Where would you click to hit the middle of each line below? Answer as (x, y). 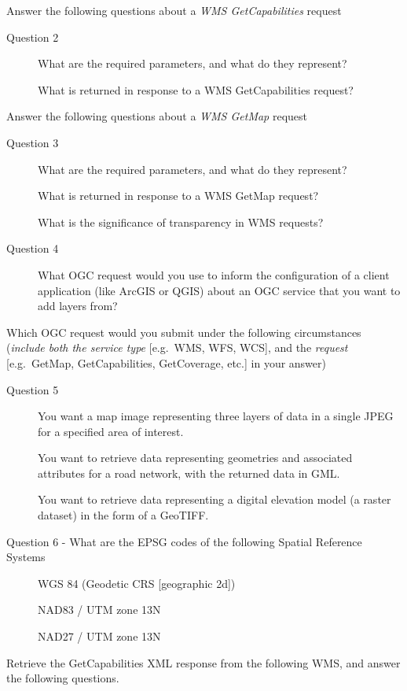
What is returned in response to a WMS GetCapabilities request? (196, 89)
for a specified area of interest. (111, 431)
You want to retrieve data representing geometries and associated (195, 458)
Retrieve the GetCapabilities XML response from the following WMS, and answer (203, 662)
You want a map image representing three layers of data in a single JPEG (216, 416)
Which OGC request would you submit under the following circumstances (184, 332)
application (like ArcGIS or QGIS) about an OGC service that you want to (219, 290)
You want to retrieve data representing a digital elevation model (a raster (214, 499)
